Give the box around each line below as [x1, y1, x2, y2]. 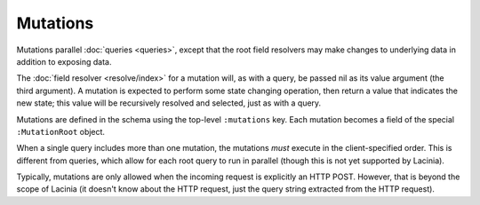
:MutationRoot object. [16, 126, 106, 137]
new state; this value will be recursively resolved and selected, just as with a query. [16, 98, 322, 108]
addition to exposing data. [16, 56, 112, 67]
